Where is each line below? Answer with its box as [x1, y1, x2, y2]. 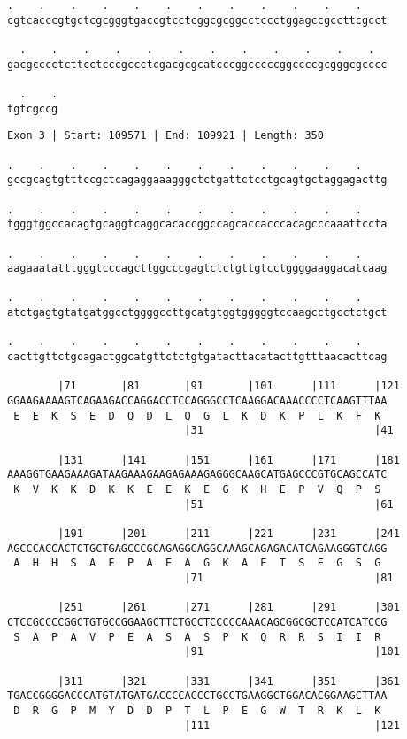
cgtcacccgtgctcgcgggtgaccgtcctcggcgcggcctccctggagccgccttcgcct [7, 13, 388, 27]
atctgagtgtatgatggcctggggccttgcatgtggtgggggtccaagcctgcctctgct [7, 306, 388, 319]
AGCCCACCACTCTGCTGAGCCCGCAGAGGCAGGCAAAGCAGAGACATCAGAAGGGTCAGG [7, 542, 388, 555]
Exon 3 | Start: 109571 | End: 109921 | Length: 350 [7, 129, 324, 142]
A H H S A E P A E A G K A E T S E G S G [13, 557, 381, 570]
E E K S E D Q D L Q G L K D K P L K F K [13, 409, 381, 422]
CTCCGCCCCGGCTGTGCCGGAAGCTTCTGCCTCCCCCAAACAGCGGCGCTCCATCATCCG [7, 615, 388, 628]
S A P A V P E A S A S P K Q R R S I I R [13, 630, 381, 643]
